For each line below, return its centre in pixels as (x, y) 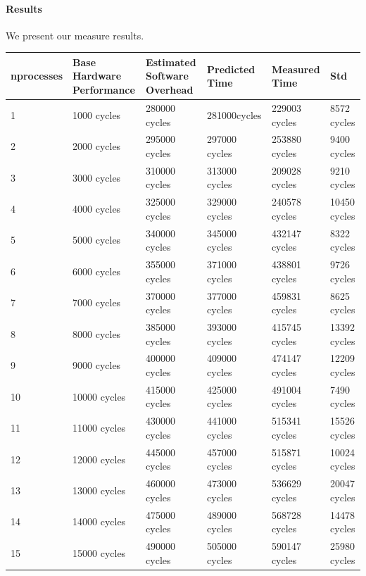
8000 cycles (97, 333)
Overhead (170, 90)
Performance (104, 90)
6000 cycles (97, 271)
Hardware (97, 76)
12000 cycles (99, 459)
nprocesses (37, 76)
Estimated (171, 62)
